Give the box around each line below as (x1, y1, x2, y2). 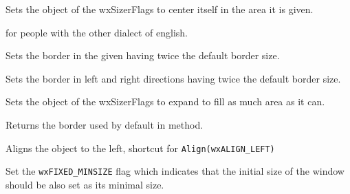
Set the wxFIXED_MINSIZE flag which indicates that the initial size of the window (6, 164, 344, 178)
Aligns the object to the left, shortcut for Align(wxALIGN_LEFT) (6, 140, 275, 155)
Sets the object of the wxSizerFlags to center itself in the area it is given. (6, 2, 314, 16)
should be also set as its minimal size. (6, 177, 164, 191)
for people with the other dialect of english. (6, 25, 188, 39)
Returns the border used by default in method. (6, 117, 204, 131)
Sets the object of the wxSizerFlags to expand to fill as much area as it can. (6, 94, 325, 109)
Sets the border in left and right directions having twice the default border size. (6, 71, 341, 85)
